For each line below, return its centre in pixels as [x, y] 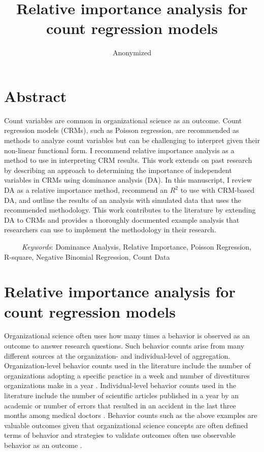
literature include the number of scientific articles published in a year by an [122, 395]
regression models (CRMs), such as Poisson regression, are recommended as [122, 130]
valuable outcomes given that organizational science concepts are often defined [126, 425]
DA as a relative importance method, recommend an [86, 190]
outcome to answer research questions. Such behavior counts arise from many [124, 346]
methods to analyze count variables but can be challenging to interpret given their [132, 140]
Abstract [36, 96]
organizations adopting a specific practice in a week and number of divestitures [127, 375]
